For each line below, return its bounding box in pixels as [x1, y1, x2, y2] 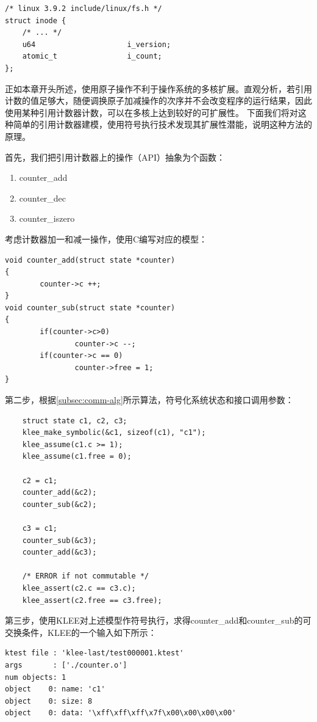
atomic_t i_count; [22, 52, 162, 61]
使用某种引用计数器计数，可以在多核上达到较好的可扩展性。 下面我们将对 [5, 106, 298, 119]
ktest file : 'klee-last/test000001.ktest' [5, 649, 184, 658]
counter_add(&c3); [22, 548, 97, 557]
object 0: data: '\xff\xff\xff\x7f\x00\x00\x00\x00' [5, 709, 237, 718]
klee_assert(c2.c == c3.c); [22, 583, 136, 593]
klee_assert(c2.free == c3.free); [22, 596, 162, 605]
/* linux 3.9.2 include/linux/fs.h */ [5, 4, 162, 13]
